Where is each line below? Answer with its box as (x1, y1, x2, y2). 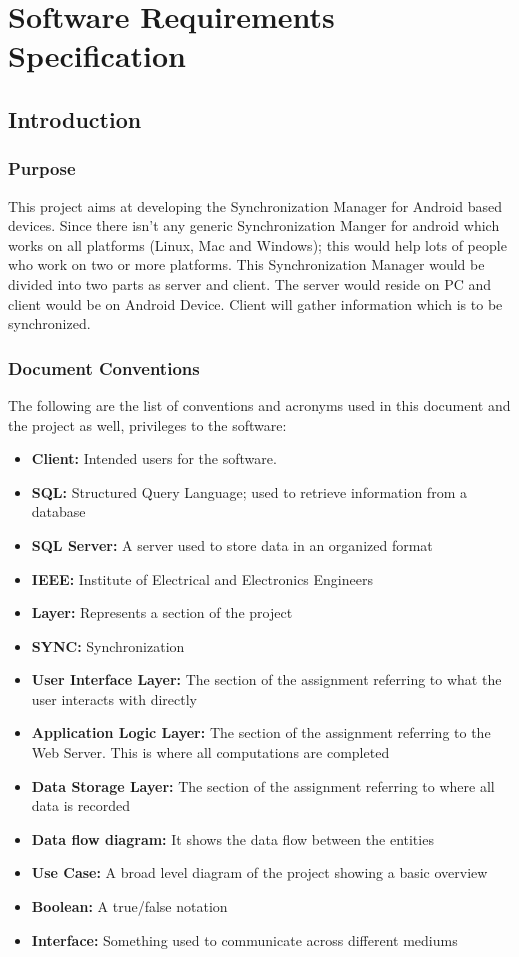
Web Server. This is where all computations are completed (31, 742, 390, 763)
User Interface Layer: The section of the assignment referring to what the (31, 669, 502, 690)
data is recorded (31, 795, 130, 816)
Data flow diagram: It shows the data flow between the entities (31, 828, 434, 849)
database (31, 501, 86, 522)
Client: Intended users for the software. (31, 448, 277, 469)
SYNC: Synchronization (31, 635, 185, 656)
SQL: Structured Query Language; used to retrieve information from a (31, 481, 467, 502)
